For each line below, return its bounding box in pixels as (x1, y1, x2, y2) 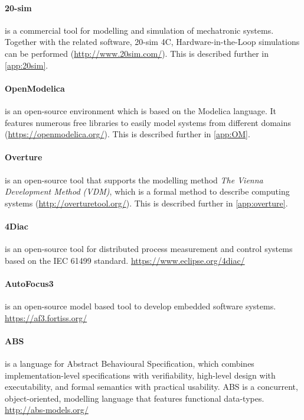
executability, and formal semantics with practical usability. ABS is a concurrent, (5, 380, 298, 393)
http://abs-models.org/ (5, 403, 89, 416)
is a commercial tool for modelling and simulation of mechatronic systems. (5, 24, 274, 36)
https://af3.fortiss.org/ (5, 311, 87, 324)
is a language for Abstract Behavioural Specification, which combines (5, 357, 254, 370)
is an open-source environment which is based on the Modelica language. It (5, 104, 277, 117)
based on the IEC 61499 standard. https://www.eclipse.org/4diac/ (5, 254, 245, 266)
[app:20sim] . (5, 59, 48, 71)
